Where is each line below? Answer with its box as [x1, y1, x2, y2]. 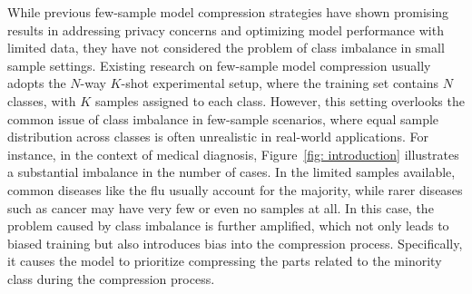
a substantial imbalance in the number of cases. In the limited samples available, [7, 162, 456, 181]
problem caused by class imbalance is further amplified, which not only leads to [7, 216, 449, 235]
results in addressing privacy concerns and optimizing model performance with [7, 20, 444, 39]
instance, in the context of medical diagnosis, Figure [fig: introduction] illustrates [7, 144, 459, 163]
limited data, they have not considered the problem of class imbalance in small [7, 38, 445, 57]
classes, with [7, 91, 76, 110]
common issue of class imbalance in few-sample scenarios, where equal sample [7, 109, 439, 128]
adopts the [7, 73, 66, 93]
